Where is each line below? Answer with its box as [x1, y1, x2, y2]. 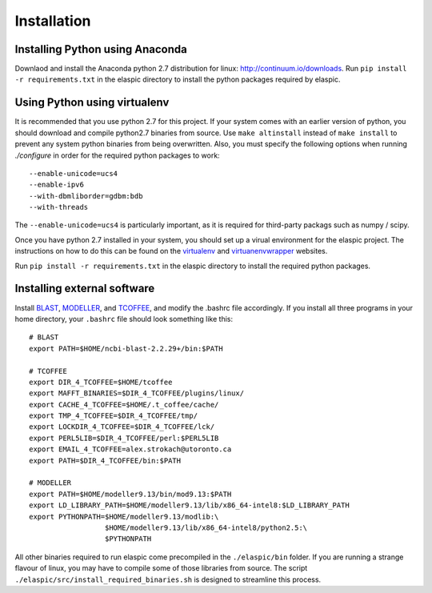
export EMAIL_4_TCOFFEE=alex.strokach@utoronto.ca [29, 445, 232, 454]
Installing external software [14, 282, 155, 295]
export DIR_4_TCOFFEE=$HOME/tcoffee [29, 377, 173, 387]
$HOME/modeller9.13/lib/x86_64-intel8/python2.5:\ [104, 523, 308, 532]
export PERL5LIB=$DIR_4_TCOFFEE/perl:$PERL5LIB [29, 433, 219, 443]
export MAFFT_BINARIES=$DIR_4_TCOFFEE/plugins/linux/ [29, 389, 244, 398]
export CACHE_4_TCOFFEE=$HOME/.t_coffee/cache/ [29, 400, 219, 409]
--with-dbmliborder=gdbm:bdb [29, 191, 143, 200]
